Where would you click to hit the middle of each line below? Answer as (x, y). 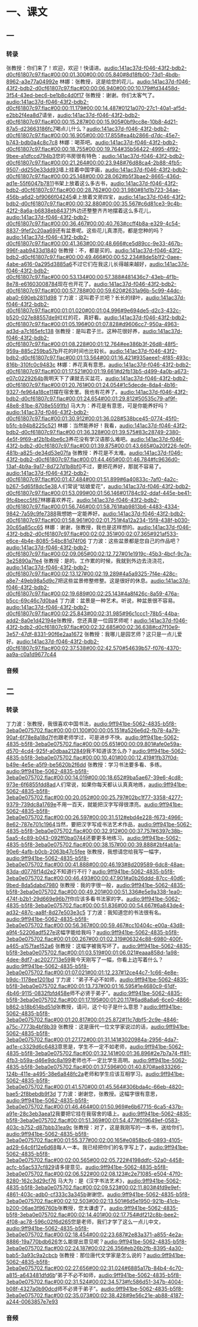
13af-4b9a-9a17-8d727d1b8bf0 (44, 466)
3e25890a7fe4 (24, 560)
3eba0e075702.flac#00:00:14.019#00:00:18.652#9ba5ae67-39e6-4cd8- (95, 778)
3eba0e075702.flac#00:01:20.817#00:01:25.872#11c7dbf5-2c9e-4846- (93, 1020)
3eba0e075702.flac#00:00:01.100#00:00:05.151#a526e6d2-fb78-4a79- (93, 730)
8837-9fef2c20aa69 (31, 230)
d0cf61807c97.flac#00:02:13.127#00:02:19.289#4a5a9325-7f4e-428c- (92, 573)
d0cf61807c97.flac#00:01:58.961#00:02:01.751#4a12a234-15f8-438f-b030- (98, 520)
